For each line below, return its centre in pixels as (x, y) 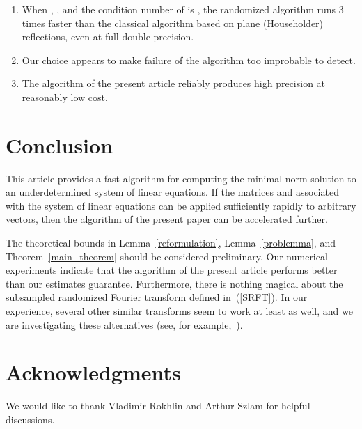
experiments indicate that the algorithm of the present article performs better (172, 270)
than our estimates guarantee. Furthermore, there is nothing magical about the (174, 283)
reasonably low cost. (65, 96)
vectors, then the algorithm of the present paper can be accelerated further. (167, 219)
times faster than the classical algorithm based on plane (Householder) (173, 23)
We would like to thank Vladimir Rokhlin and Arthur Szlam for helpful (158, 406)
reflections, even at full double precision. (108, 37)
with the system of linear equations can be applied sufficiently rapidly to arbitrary (181, 205)
